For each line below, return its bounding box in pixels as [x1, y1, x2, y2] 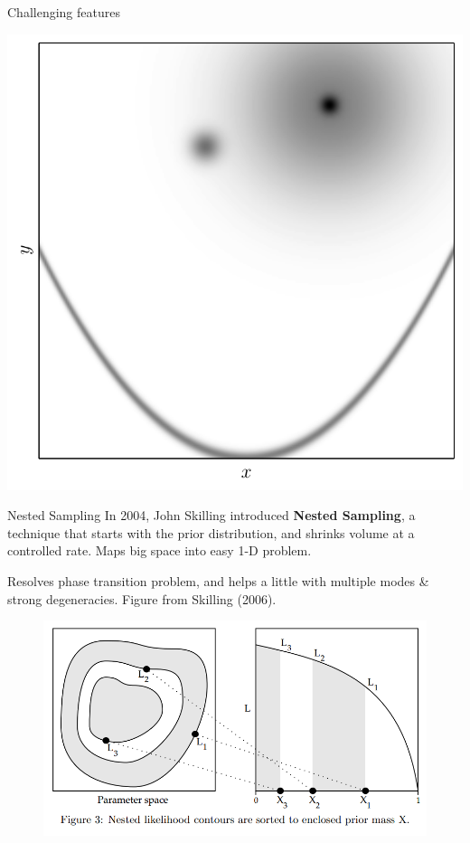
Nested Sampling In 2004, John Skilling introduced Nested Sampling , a [7, 506, 416, 525]
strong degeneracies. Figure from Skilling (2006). [7, 589, 277, 608]
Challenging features [7, 3, 120, 21]
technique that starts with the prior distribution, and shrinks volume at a [7, 523, 415, 542]
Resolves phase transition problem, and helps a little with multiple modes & [7, 571, 429, 590]
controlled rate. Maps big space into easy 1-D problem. [7, 541, 312, 560]
